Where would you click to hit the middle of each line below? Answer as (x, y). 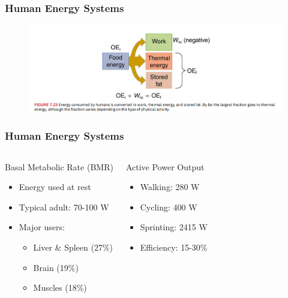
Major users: (42, 227)
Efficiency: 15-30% (174, 247)
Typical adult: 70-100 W (64, 207)
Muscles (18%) (60, 288)
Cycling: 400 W (169, 207)
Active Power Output (165, 166)
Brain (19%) (56, 267)
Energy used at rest (55, 187)
